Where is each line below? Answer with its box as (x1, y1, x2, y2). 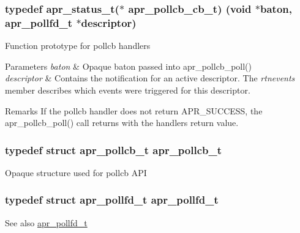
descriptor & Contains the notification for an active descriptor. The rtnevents (5, 72, 295, 84)
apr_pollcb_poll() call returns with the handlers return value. (5, 116, 239, 129)
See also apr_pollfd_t (5, 216, 88, 229)
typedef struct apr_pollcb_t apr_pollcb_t (5, 142, 222, 157)
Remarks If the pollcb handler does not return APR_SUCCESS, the (5, 104, 263, 117)
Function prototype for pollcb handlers (5, 39, 151, 52)
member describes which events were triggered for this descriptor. (5, 83, 250, 96)
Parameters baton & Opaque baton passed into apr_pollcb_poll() (5, 59, 252, 72)
